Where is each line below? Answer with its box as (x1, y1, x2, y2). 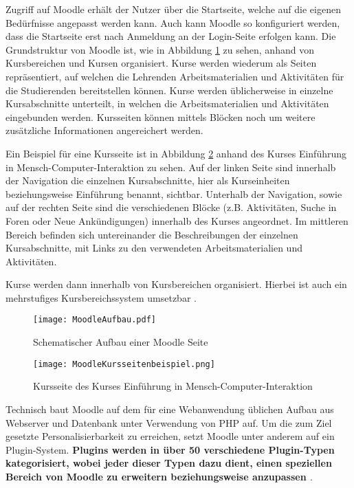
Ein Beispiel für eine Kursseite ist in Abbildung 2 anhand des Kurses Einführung (5, 146, 347, 160)
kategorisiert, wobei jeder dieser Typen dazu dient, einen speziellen (5, 456, 332, 470)
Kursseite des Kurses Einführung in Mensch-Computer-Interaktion (33, 379, 313, 393)
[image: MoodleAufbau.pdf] (33, 315, 156, 325)
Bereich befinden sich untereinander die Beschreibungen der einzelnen (5, 227, 298, 241)
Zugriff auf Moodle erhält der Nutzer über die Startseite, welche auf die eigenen (5, 2, 341, 16)
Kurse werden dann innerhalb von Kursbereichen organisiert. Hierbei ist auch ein (5, 277, 347, 291)
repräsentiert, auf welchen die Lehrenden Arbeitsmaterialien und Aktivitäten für (5, 69, 344, 83)
